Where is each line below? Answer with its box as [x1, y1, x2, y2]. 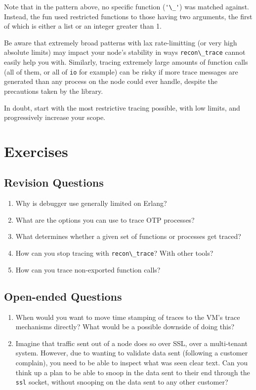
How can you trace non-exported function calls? [15, 264, 161, 274]
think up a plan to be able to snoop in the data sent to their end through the [15, 367, 250, 377]
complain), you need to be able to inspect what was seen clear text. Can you [15, 357, 248, 367]
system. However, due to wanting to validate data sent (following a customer [15, 348, 248, 358]
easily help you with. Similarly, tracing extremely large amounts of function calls [4, 57, 248, 67]
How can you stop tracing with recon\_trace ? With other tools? [15, 248, 213, 258]
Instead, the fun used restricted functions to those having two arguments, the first [4, 11, 253, 21]
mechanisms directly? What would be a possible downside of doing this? [15, 321, 235, 332]
